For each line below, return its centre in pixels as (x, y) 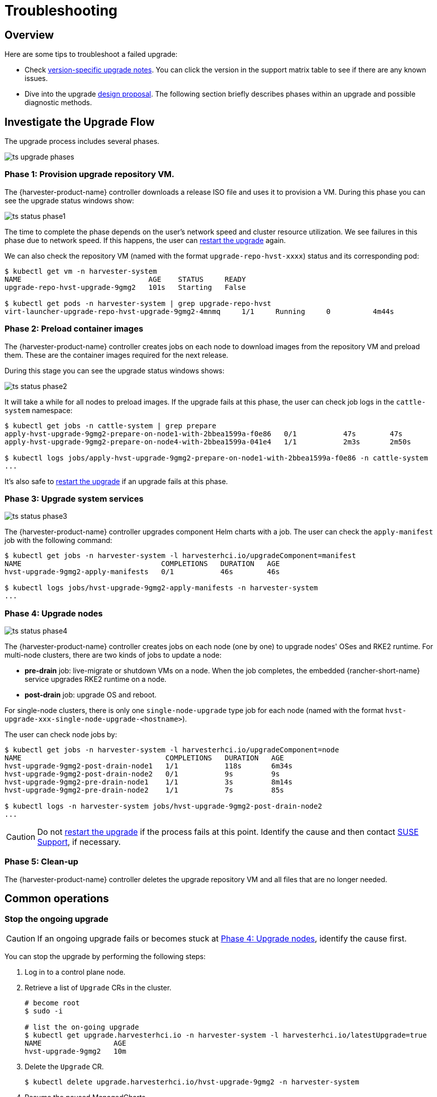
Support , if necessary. (79, 842)
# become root (52, 1003)
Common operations (57, 899)
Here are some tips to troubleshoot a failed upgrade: (91, 54)
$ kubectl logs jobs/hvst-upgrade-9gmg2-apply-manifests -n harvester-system (161, 588)
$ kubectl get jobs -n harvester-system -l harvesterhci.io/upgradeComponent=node (172, 750)
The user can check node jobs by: (61, 735)
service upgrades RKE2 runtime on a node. (96, 679)
